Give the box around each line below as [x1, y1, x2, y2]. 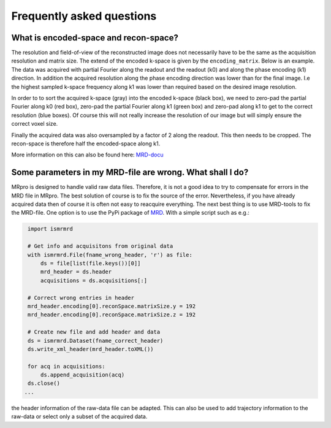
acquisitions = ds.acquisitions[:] [40, 277, 147, 284]
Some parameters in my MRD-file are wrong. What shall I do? [11, 167, 249, 178]
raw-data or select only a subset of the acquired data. [11, 413, 148, 420]
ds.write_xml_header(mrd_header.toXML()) [28, 345, 154, 353]
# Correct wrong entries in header [28, 294, 135, 301]
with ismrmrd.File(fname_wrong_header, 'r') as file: [28, 251, 192, 258]
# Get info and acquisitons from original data [28, 243, 173, 250]
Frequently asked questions [11, 9, 157, 23]
